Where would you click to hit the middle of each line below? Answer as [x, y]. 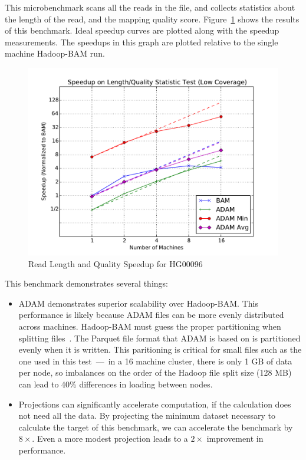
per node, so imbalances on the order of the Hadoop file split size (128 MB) [155, 372]
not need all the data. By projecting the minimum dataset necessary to [147, 415]
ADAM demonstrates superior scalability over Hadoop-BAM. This [138, 303]
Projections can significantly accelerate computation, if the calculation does [155, 404]
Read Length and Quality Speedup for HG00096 [116, 263]
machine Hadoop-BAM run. [55, 53]
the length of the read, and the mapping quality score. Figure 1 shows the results [152, 19]
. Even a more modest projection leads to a [110, 438]
